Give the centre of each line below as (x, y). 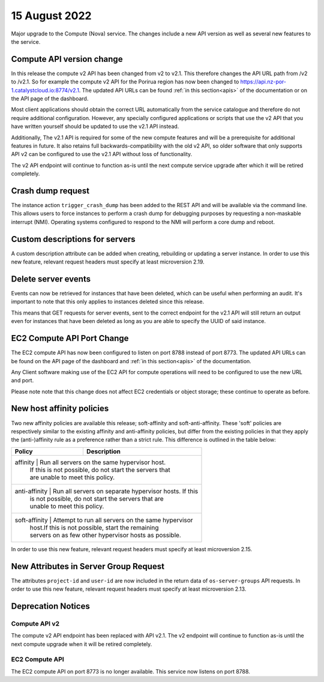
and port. (22, 381)
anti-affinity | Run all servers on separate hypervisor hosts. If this (106, 491)
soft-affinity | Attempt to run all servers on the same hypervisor (104, 520)
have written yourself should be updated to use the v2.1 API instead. (95, 127)
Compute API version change (67, 59)
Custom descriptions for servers (73, 239)
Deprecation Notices (50, 606)
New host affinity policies (60, 409)
